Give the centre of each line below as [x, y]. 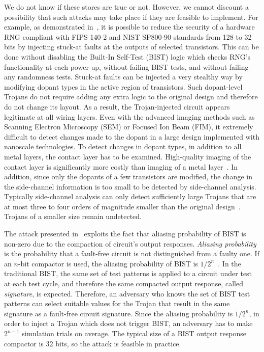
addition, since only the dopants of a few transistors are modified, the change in [128, 177]
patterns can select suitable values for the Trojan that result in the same [117, 303]
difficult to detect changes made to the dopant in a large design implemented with [132, 136]
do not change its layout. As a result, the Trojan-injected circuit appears [117, 106]
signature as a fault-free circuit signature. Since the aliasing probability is [119, 313]
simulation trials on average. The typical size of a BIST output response [134, 333]
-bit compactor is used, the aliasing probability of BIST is [108, 263]
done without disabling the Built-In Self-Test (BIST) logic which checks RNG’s [127, 56]
